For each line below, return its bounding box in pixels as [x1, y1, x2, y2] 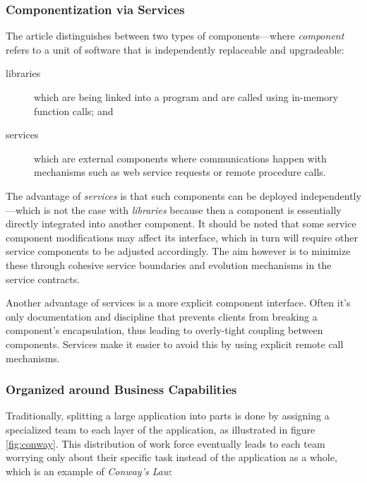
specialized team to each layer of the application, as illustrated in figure [6, 422, 315, 436]
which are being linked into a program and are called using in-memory [34, 90, 339, 104]
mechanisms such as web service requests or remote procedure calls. [34, 165, 326, 179]
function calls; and [34, 103, 114, 118]
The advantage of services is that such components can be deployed [6, 188, 298, 203]
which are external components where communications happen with [34, 150, 327, 165]
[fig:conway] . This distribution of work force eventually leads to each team [6, 436, 325, 451]
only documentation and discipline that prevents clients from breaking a [6, 309, 318, 323]
